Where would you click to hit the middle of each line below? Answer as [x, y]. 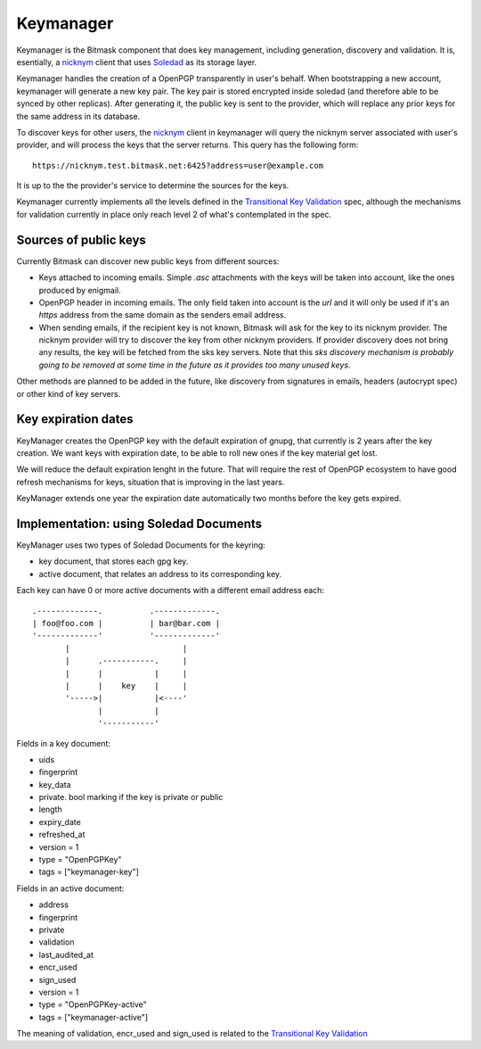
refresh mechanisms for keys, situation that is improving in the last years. [151, 482]
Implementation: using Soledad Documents [139, 523]
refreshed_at [62, 835]
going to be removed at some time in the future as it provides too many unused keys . [195, 365]
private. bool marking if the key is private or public [131, 797]
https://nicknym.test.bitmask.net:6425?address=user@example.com [178, 165]
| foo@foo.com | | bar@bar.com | [126, 623]
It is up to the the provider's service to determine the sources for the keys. [153, 186]
